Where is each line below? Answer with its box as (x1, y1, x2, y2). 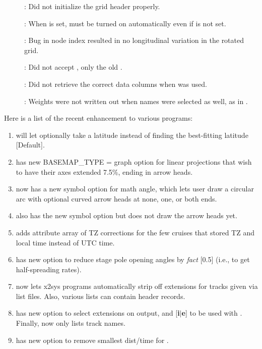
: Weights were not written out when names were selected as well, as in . (24, 95, 248, 106)
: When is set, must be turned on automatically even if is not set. (24, 18, 226, 28)
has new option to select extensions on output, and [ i (16, 308, 180, 318)
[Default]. (16, 139, 45, 150)
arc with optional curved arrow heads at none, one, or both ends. (16, 193, 217, 204)
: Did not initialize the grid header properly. (24, 1, 160, 11)
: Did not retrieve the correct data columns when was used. (24, 78, 207, 89)
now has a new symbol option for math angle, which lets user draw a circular (16, 183, 254, 194)
